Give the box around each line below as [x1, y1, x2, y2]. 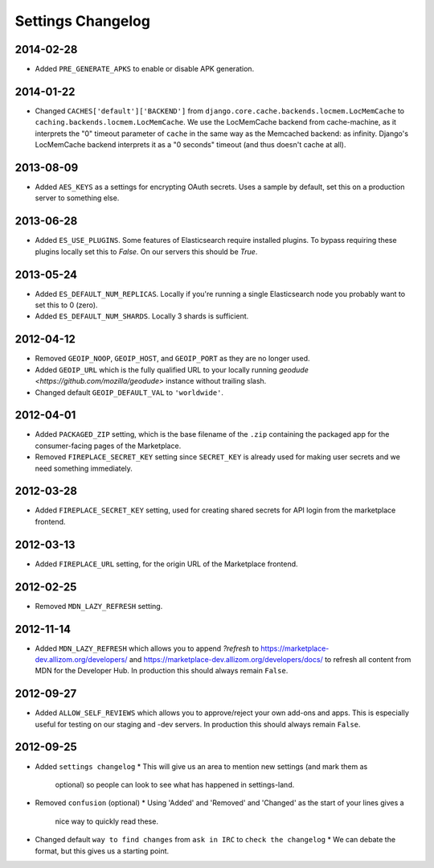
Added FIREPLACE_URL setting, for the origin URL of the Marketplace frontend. [35, 559, 298, 569]
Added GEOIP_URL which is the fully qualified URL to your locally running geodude [35, 364, 309, 374]
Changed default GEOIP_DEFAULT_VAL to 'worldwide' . [35, 387, 224, 397]
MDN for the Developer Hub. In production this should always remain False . [35, 666, 289, 676]
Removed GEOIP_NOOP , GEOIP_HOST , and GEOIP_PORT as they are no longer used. [35, 354, 310, 364]
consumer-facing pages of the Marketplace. [35, 441, 182, 450]
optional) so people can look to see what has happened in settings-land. [55, 780, 295, 789]
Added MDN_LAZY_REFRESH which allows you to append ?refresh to [35, 644, 260, 653]
